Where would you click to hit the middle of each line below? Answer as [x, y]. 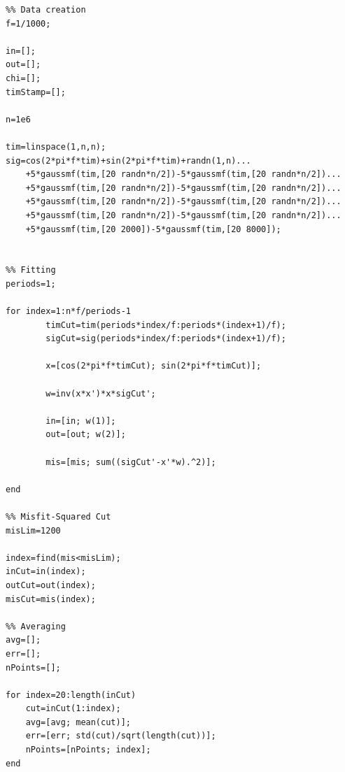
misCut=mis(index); [51, 599]
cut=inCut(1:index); [73, 709]
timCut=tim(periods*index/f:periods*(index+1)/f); [166, 325]
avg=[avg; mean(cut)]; [78, 722]
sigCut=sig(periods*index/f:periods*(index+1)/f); [166, 339]
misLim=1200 [33, 530]
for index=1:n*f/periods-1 [68, 312]
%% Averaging [36, 626]
